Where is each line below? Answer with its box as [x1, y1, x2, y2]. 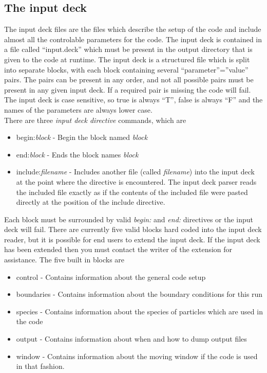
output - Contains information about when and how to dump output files [16, 333, 247, 344]
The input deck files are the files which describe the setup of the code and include [4, 24, 261, 34]
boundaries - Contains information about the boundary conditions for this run [16, 289, 263, 299]
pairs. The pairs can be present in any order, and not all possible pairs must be [4, 74, 254, 85]
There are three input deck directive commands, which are [4, 114, 186, 125]
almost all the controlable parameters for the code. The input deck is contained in [4, 33, 262, 44]
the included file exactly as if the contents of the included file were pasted [16, 186, 248, 197]
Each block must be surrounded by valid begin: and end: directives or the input [4, 214, 254, 224]
